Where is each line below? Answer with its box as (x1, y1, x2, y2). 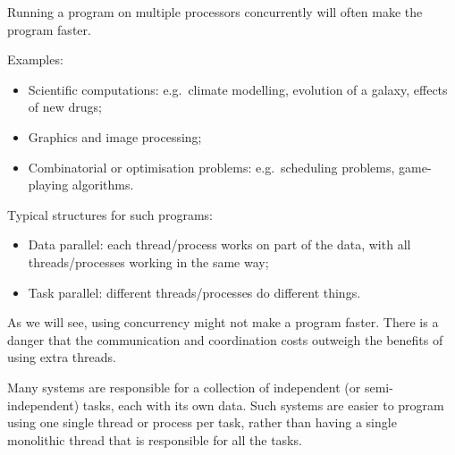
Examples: (7, 50, 63, 69)
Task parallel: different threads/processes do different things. (28, 282, 361, 301)
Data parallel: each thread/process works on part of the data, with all (28, 235, 411, 254)
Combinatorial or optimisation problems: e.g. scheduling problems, (28, 157, 395, 176)
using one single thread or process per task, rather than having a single (7, 413, 397, 432)
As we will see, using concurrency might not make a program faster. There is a (7, 313, 439, 332)
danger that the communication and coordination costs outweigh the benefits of (7, 330, 443, 349)
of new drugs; (28, 97, 102, 116)
